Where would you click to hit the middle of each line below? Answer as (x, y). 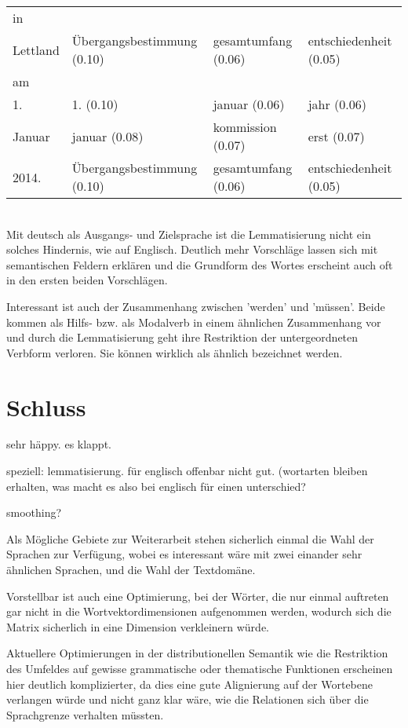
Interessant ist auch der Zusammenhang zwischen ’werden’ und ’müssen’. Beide (196, 306)
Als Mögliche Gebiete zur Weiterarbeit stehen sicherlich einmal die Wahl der (190, 538)
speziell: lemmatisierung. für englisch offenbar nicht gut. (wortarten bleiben (187, 471)
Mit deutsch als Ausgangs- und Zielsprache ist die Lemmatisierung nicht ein (189, 234)
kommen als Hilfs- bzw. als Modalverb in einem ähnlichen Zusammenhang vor (194, 322)
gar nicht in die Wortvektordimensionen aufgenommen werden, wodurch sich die (199, 611)
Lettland (36, 49)
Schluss (46, 406)
